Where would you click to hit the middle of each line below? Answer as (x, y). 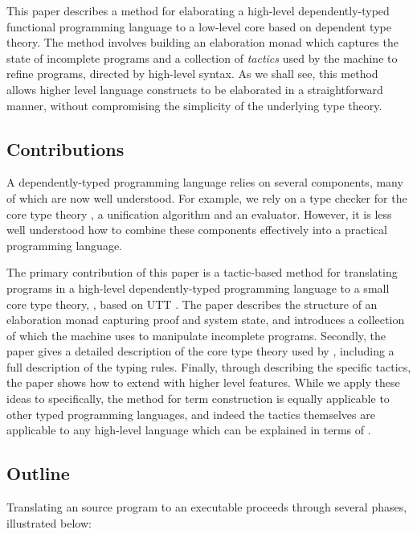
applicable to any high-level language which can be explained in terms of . (189, 430)
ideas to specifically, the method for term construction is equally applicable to (198, 398)
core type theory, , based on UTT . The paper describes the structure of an (192, 304)
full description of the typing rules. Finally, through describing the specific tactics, (209, 366)
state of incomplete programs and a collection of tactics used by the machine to (202, 58)
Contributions (65, 148)
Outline (38, 473)
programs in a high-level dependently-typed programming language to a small (198, 288)
